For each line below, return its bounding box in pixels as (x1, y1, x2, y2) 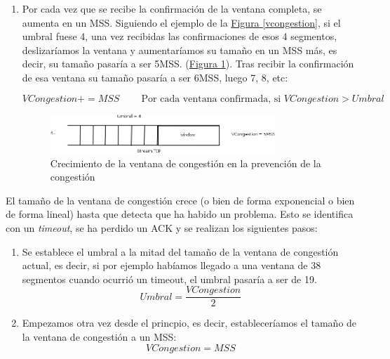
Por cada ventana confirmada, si (141, 93, 281, 104)
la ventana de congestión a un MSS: (22, 329, 177, 344)
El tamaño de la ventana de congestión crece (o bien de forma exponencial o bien (6, 192, 355, 207)
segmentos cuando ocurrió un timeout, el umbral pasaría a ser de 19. (22, 271, 317, 286)
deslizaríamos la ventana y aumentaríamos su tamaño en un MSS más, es (22, 42, 337, 57)
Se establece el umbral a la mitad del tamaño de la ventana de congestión (22, 244, 339, 259)
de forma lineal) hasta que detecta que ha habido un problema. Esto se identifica (6, 207, 354, 221)
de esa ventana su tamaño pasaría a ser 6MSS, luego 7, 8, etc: (22, 70, 288, 84)
